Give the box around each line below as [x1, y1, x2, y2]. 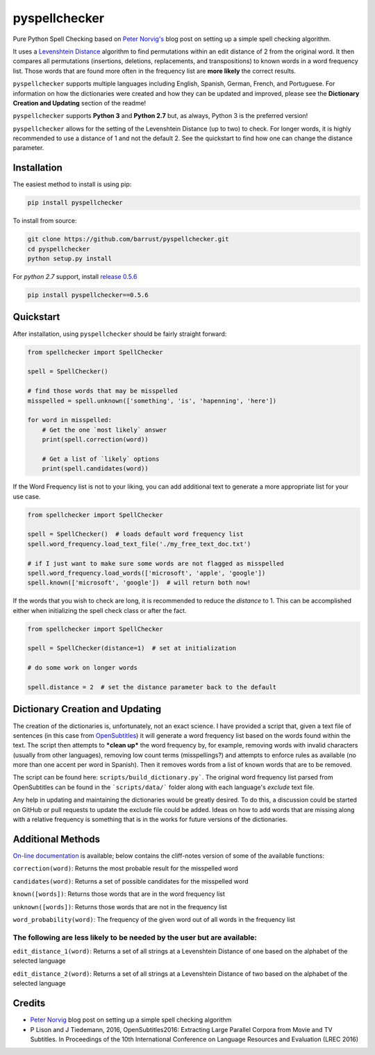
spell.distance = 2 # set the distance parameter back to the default [27, 684, 277, 691]
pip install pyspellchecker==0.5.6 [27, 292, 149, 299]
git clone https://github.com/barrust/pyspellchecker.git [27, 235, 229, 243]
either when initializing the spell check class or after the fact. [12, 606, 187, 614]
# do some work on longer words [27, 664, 138, 672]
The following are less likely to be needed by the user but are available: [12, 932, 257, 942]
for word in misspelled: [27, 416, 112, 424]
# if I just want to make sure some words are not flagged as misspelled [27, 559, 284, 567]
